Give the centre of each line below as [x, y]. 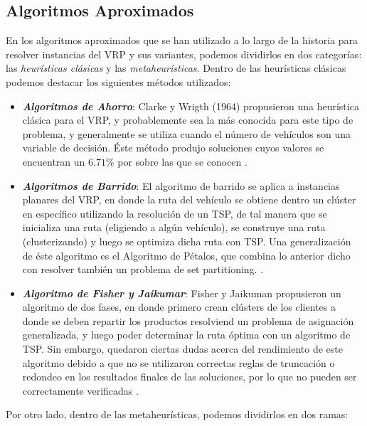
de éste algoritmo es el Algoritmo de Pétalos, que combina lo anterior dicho [186, 255]
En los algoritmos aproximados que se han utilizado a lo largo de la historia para [182, 40]
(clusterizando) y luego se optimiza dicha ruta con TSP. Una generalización [187, 241]
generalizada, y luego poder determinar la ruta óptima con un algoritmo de [186, 335]
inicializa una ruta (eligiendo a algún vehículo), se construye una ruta [174, 227]
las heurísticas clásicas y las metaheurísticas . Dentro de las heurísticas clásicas [176, 68]
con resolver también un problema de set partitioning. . [143, 269]
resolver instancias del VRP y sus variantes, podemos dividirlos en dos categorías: [184, 54]
